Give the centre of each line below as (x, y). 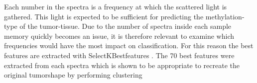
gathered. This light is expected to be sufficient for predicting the (104, 16)
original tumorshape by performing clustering (73, 75)
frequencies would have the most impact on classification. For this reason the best (129, 45)
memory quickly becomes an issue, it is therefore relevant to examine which (119, 36)
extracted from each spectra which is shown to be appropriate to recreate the (122, 65)
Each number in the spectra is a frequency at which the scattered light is (116, 6)
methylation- (225, 16)
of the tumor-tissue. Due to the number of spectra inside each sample (126, 26)
